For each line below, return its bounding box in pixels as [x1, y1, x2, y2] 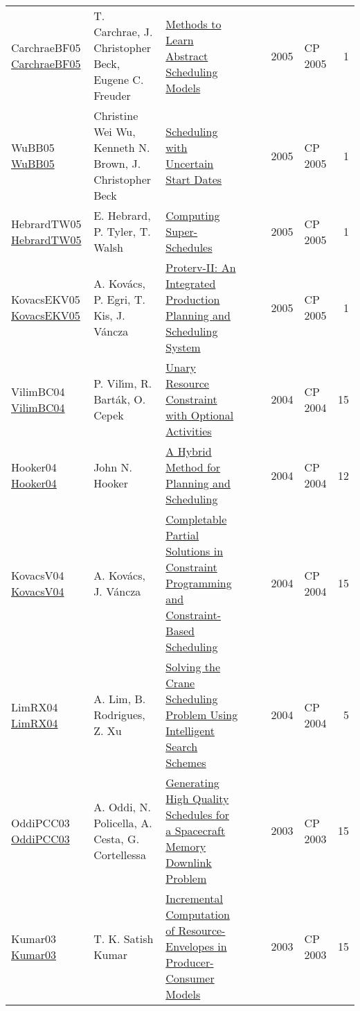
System [165, 339, 201, 355]
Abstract [165, 47, 208, 64]
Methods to [165, 15, 222, 32]
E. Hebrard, [93, 207, 151, 223]
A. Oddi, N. [93, 798, 151, 815]
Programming [165, 575, 232, 591]
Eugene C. [93, 71, 144, 87]
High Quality [165, 790, 229, 806]
